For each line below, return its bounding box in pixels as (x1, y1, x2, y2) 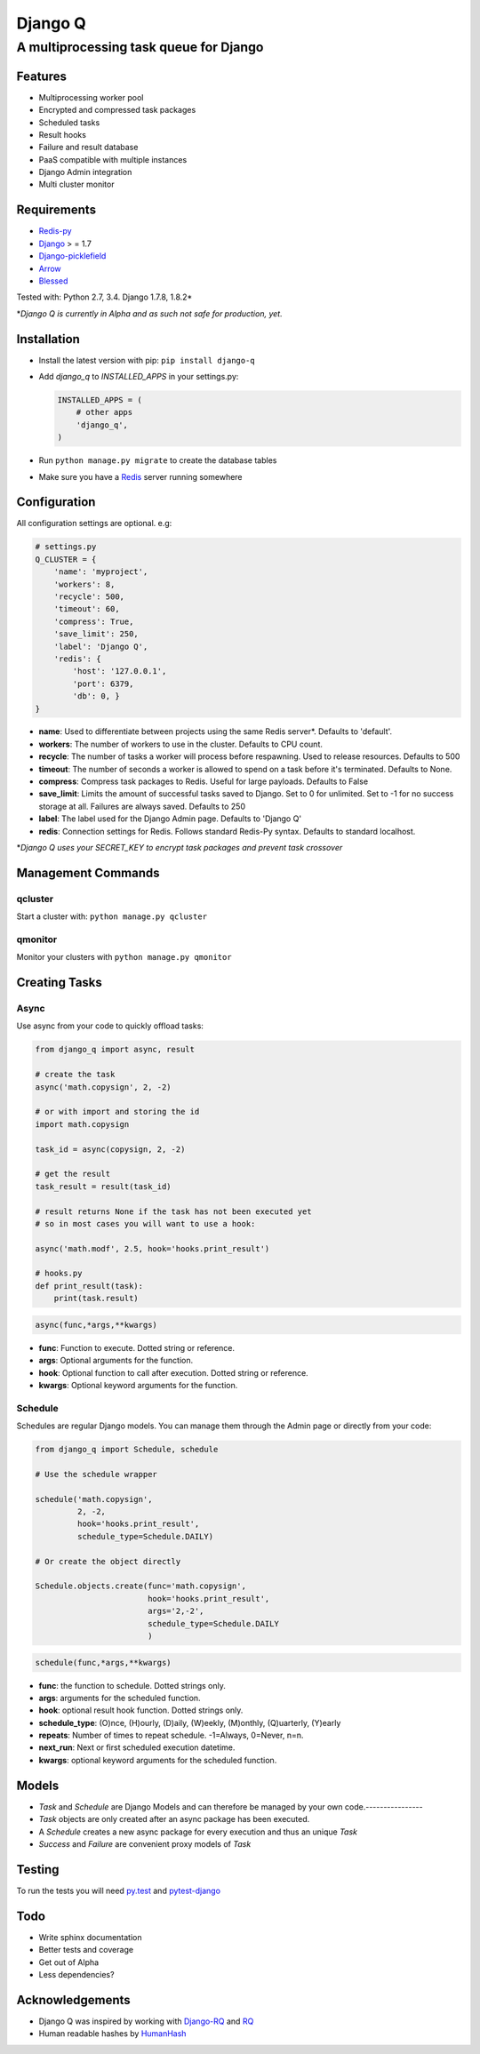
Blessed (38, 276, 68, 286)
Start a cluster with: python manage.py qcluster (16, 911, 208, 922)
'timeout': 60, (53, 604, 120, 614)
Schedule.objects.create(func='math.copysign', (35, 1581, 246, 1591)
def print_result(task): (35, 1281, 144, 1291)
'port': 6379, (72, 678, 134, 689)
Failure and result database (38, 142, 139, 153)
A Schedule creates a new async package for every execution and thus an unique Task (38, 1826, 358, 1837)
